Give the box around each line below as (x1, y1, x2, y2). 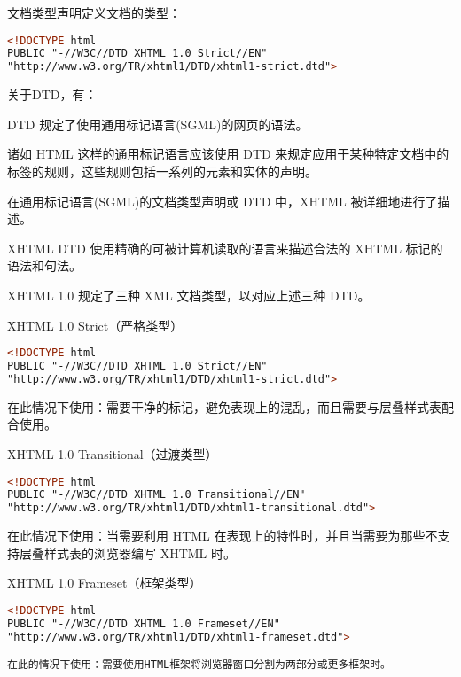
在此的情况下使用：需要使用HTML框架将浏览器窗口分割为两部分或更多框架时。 (7, 658, 391, 672)
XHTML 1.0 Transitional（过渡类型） (7, 444, 218, 463)
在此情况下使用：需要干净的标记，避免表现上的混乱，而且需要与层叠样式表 (7, 397, 441, 416)
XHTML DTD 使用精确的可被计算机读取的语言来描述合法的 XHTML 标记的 (7, 238, 443, 257)
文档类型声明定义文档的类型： (7, 4, 181, 21)
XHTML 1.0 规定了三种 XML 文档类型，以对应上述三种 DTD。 (7, 285, 371, 304)
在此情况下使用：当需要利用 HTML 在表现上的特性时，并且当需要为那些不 (7, 526, 438, 545)
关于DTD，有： (7, 85, 98, 104)
